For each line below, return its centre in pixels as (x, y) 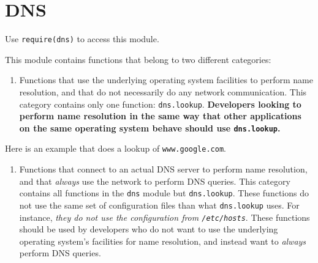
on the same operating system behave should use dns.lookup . (150, 128)
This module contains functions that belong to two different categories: (138, 59)
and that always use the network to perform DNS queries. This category (155, 181)
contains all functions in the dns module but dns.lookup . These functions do (164, 193)
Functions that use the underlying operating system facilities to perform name (166, 80)
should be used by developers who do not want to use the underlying (149, 229)
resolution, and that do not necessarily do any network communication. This (163, 91)
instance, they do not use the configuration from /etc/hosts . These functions (165, 217)
